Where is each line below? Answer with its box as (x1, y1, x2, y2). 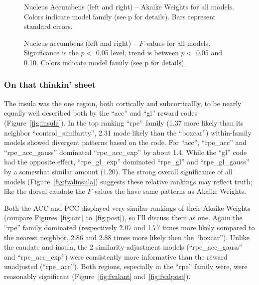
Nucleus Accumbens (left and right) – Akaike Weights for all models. (24, 1, 234, 11)
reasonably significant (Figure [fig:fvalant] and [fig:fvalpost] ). (4, 271, 191, 281)
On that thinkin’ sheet (4, 78, 96, 91)
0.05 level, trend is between (96, 47, 179, 58)
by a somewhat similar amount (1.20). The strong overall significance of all (4, 166, 233, 176)
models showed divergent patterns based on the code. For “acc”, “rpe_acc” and (4, 137, 247, 147)
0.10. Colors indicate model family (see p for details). (24, 57, 186, 67)
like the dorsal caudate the (4, 186, 85, 196)
